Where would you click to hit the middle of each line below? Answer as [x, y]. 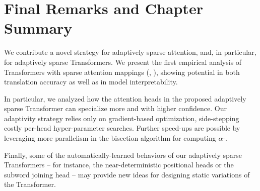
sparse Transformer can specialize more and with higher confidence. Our [115, 108]
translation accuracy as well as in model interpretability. [91, 82]
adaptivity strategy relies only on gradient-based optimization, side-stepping [122, 118]
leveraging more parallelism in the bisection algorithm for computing [110, 138]
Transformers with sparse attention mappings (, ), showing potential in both [122, 72]
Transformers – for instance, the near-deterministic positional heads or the [119, 165]
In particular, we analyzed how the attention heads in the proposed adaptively [125, 98]
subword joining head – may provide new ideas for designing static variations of [127, 174]
